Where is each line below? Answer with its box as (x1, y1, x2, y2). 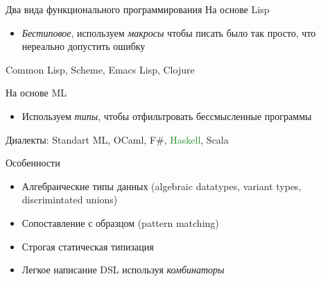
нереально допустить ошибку (21, 39, 146, 53)
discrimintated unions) (21, 192, 118, 207)
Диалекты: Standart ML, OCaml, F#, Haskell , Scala (6, 132, 229, 146)
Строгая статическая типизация (21, 239, 154, 253)
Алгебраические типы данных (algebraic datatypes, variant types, (21, 178, 302, 193)
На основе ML (6, 85, 67, 100)
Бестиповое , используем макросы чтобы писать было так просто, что (21, 25, 316, 40)
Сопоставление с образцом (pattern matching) (21, 215, 219, 230)
